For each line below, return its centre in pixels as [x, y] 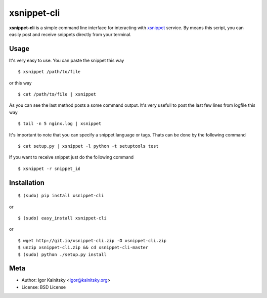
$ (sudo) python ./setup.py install [62, 254]
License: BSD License [44, 287]
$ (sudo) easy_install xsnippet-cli [62, 218]
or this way [21, 83]
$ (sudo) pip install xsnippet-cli [61, 196]
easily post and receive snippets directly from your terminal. [70, 34]
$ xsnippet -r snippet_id [49, 169]
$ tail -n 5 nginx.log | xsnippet [60, 124]
